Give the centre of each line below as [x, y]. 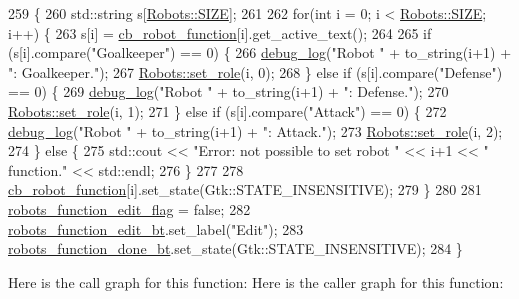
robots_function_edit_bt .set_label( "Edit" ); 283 [156, 228]
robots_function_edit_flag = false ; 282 [129, 208]
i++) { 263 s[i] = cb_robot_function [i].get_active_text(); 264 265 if [220, 32]
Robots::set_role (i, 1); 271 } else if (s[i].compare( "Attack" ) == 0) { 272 [227, 110]
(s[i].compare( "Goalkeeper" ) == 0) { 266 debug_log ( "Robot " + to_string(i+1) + [260, 52]
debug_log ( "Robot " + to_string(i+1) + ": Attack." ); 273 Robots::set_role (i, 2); [255, 130]
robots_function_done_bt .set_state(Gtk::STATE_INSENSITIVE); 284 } [235, 248]
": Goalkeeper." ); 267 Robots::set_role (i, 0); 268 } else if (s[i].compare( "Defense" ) [255, 71]
